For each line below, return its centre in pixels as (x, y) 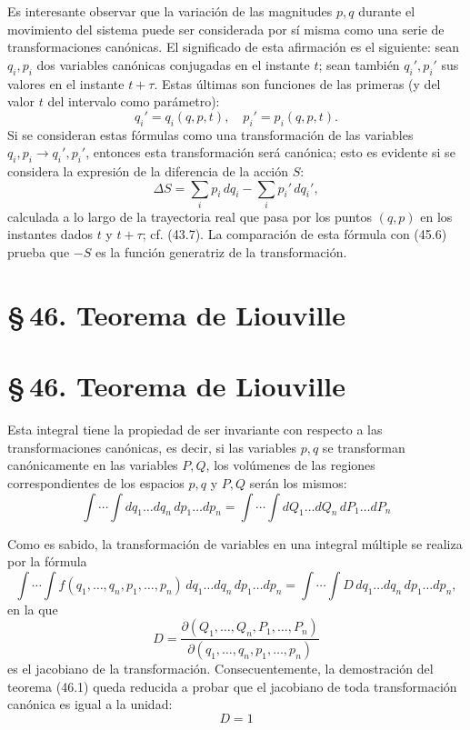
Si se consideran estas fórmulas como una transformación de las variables (210, 134)
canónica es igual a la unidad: (90, 704)
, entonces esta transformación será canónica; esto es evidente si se (270, 152)
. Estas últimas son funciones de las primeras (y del (297, 83)
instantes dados (50, 234)
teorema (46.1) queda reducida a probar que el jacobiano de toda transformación (232, 686)
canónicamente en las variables (93, 465)
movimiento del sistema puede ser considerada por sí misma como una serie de (226, 29)
